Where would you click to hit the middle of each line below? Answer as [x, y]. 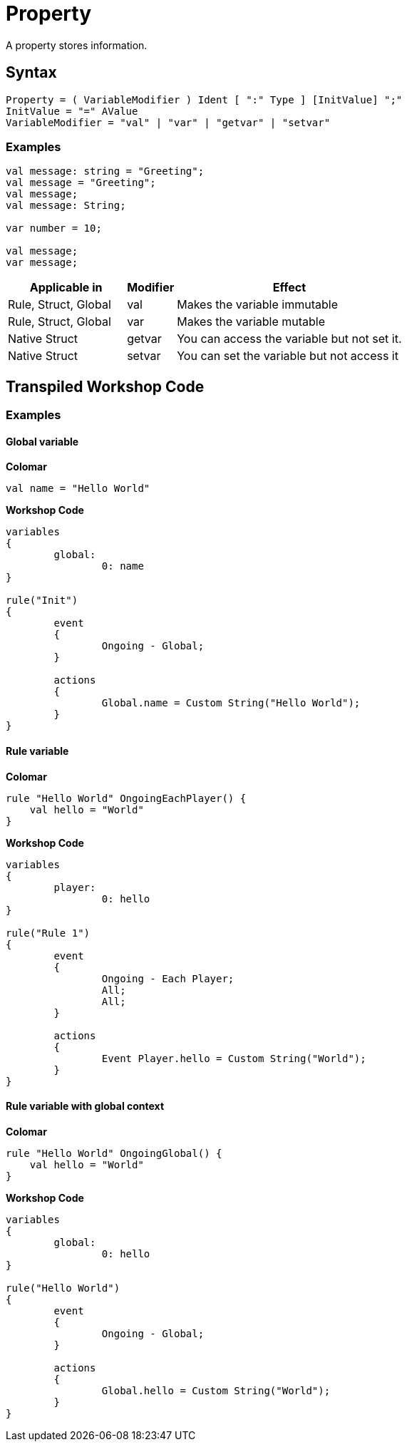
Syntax [31, 73]
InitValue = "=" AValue [72, 111]
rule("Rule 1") [48, 933]
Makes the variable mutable [251, 322]
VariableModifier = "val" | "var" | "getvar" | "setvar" [168, 122]
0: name [123, 566]
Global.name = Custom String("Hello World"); [231, 703]
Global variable [42, 441]
